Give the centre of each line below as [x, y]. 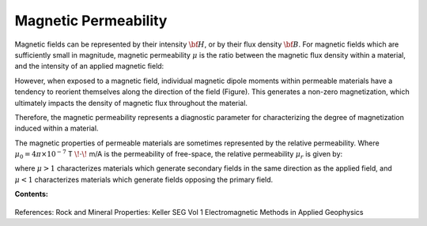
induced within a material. [57, 128]
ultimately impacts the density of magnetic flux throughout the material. [131, 103]
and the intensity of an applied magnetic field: [89, 66]
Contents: [32, 194]
